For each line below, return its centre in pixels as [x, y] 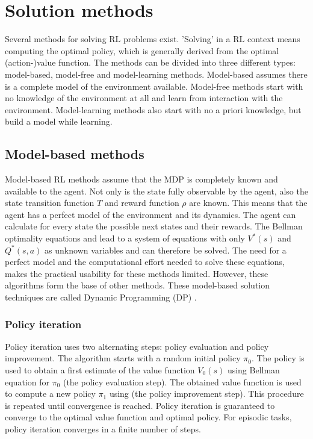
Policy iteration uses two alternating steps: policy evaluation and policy [137, 346]
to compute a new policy [50, 394]
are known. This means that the [248, 203]
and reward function [142, 203]
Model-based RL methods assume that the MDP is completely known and [141, 179]
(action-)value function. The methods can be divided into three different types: [150, 62]
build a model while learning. [59, 121]
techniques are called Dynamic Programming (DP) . [101, 297]
